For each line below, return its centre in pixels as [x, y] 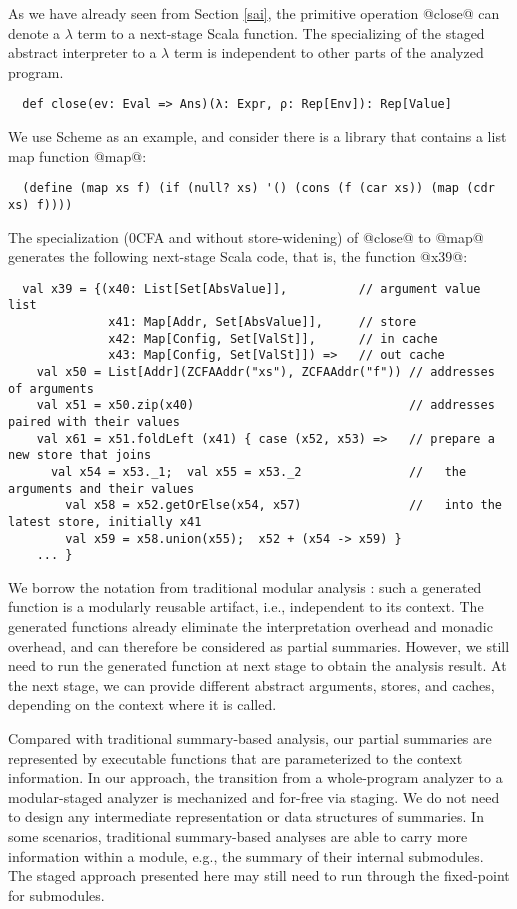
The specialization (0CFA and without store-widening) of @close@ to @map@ [246, 236]
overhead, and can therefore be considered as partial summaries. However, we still [259, 645]
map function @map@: [77, 155]
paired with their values [94, 421]
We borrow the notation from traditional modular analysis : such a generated [245, 586]
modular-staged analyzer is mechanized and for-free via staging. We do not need [254, 796]
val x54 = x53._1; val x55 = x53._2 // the [258, 471]
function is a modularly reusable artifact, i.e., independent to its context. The [246, 606]
